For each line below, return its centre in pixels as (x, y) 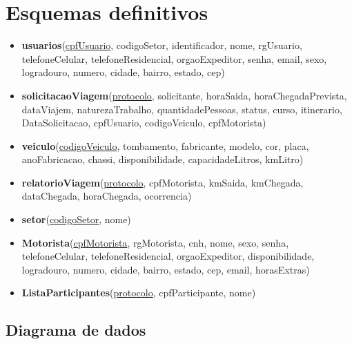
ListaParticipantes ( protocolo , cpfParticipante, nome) (139, 293)
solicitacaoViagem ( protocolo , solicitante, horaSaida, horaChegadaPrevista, (184, 95)
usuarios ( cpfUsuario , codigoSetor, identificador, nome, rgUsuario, (162, 45)
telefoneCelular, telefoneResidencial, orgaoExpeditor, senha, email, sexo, (174, 58)
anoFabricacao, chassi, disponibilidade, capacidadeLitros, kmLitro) (163, 159)
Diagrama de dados (76, 330)
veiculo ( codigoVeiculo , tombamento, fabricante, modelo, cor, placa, (165, 145)
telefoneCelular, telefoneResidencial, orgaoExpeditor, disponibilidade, (168, 256)
